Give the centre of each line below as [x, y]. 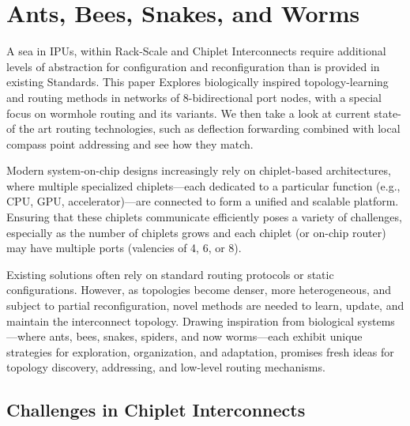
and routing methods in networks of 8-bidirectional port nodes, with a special [194, 97]
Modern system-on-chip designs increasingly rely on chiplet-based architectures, [199, 170]
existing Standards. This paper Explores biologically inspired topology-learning [197, 82]
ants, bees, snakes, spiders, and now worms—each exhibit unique [206, 336]
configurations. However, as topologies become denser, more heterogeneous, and [199, 290]
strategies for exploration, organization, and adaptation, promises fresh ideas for [200, 351]
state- [387, 113]
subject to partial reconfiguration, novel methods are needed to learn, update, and [205, 305]
